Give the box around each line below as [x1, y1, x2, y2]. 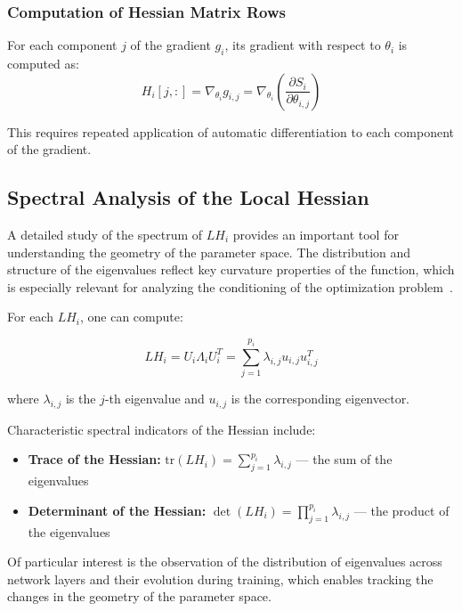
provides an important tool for [232, 225, 399, 243]
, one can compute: [79, 307, 183, 326]
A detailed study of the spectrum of [7, 225, 203, 243]
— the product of [353, 501, 450, 519]
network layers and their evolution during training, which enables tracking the [7, 569, 434, 588]
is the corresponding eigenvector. [231, 389, 410, 408]
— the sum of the [296, 450, 393, 468]
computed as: [7, 54, 79, 73]
